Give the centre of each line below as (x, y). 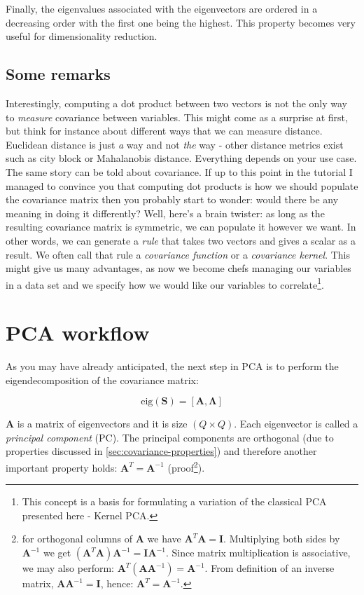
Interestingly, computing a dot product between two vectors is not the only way (176, 103)
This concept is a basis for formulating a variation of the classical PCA (174, 501)
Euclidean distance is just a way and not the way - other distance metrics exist (175, 144)
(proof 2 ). (186, 466)
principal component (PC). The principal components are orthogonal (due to (170, 437)
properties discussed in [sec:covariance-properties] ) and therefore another (161, 451)
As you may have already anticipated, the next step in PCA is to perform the (172, 366)
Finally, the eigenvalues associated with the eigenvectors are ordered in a (162, 8)
